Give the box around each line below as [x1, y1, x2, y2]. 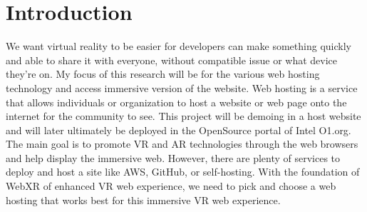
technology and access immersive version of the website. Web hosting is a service [6, 80, 358, 95]
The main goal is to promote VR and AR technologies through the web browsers [6, 136, 358, 151]
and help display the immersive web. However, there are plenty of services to [6, 150, 341, 165]
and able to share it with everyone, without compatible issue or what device [6, 52, 338, 67]
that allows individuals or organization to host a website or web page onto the [6, 94, 347, 109]
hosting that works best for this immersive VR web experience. [6, 192, 281, 207]
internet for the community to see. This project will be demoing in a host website [6, 108, 361, 123]
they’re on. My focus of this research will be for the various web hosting [6, 66, 320, 81]
